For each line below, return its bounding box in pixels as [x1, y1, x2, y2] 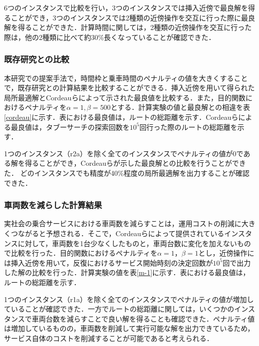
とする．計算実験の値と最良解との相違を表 [110, 102, 251, 112]
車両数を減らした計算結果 [4, 199, 102, 211]
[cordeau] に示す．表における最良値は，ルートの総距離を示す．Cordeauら [4, 111, 239, 122]
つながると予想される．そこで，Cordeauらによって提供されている [10, 228, 225, 238]
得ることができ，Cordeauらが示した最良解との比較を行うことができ [24, 158, 246, 168]
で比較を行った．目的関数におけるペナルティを [4, 248, 158, 258]
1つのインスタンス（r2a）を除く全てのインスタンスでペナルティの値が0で [4, 148, 244, 158]
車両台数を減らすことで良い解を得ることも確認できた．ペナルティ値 [31, 313, 255, 324]
